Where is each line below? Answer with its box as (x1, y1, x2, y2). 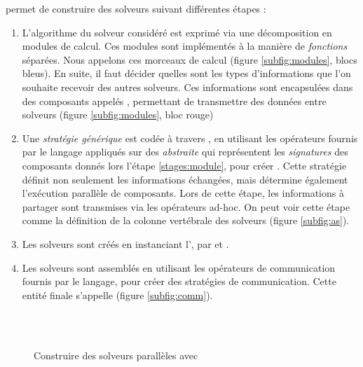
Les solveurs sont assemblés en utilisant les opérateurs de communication (22, 260, 336, 275)
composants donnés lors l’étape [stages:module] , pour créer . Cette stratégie (22, 158, 347, 172)
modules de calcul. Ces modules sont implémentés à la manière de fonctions (22, 39, 348, 53)
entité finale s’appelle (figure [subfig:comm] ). (22, 287, 213, 302)
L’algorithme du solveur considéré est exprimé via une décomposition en (22, 25, 332, 39)
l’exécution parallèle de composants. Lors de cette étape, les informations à (22, 186, 344, 200)
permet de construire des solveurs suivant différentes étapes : (6, 1, 266, 15)
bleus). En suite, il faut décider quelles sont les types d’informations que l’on (22, 66, 351, 81)
